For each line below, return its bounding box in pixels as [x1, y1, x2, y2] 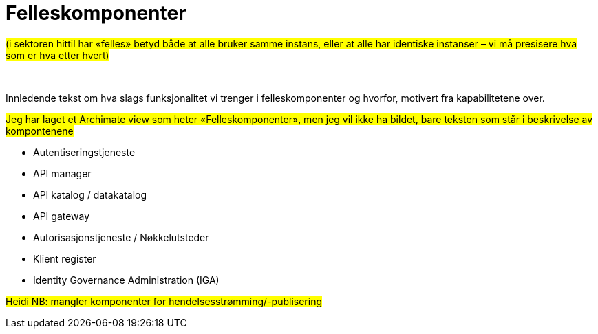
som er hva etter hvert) [6, 49, 109, 61]
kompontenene [6, 124, 74, 137]
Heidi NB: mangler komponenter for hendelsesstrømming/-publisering [6, 295, 323, 307]
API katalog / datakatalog [33, 188, 147, 201]
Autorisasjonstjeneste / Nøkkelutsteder [33, 231, 209, 243]
